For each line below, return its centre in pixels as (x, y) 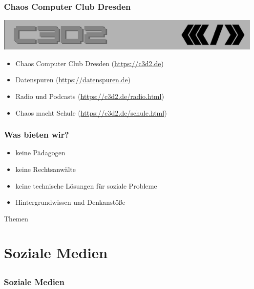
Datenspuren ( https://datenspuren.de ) (73, 80)
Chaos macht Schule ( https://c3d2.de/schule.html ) (91, 112)
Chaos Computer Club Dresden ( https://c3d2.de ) (89, 63)
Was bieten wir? (37, 134)
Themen (16, 218)
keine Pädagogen (40, 153)
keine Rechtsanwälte (45, 169)
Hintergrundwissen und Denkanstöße (70, 202)
